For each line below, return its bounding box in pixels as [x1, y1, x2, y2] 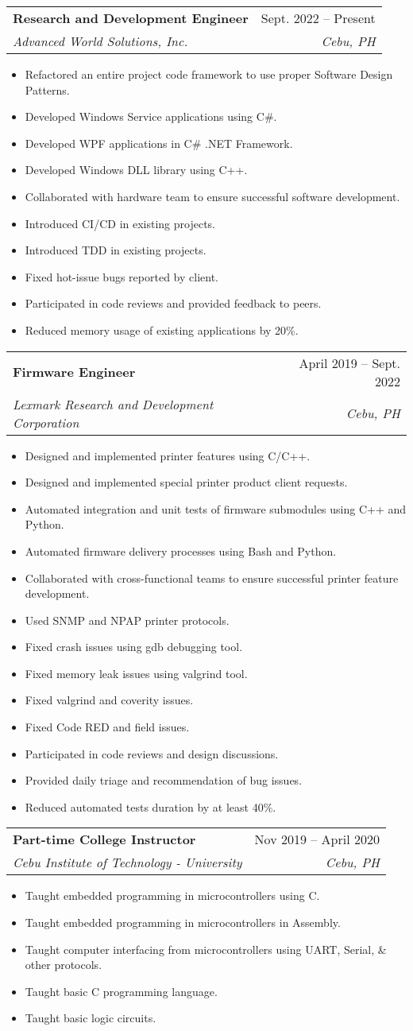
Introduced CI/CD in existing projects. [25, 215, 216, 231]
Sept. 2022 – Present [261, 9, 376, 27]
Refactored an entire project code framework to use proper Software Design [25, 66, 393, 82]
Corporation [13, 413, 79, 432]
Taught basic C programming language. [25, 983, 218, 999]
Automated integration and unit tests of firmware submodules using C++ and [25, 500, 407, 517]
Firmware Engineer [13, 362, 136, 382]
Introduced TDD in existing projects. [25, 242, 206, 258]
